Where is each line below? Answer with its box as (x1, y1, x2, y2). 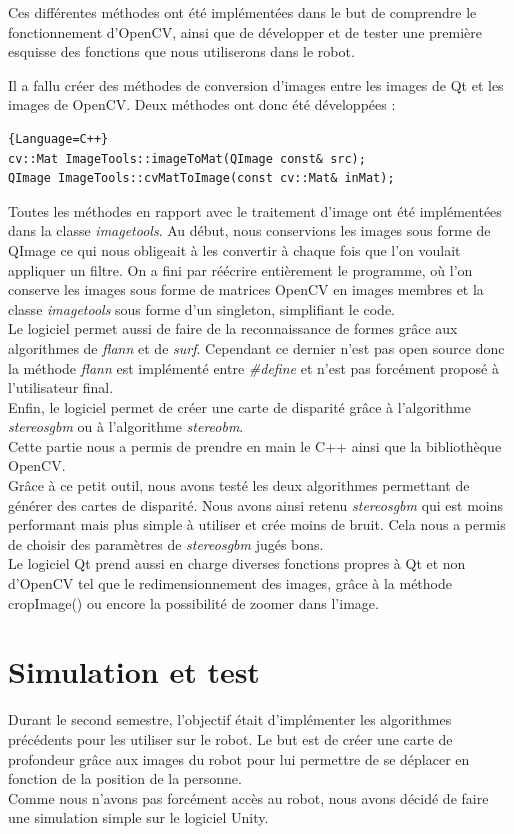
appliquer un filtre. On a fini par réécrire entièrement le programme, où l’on (8, 259, 473, 280)
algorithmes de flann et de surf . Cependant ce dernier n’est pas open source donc (8, 337, 505, 358)
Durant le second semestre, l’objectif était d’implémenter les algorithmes (8, 709, 452, 730)
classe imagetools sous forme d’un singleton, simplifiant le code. (8, 298, 396, 319)
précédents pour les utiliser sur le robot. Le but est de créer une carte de (8, 728, 453, 749)
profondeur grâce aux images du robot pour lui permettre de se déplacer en (8, 748, 470, 769)
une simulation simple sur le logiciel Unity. (8, 807, 269, 828)
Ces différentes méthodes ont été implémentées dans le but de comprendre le (8, 2, 477, 22)
